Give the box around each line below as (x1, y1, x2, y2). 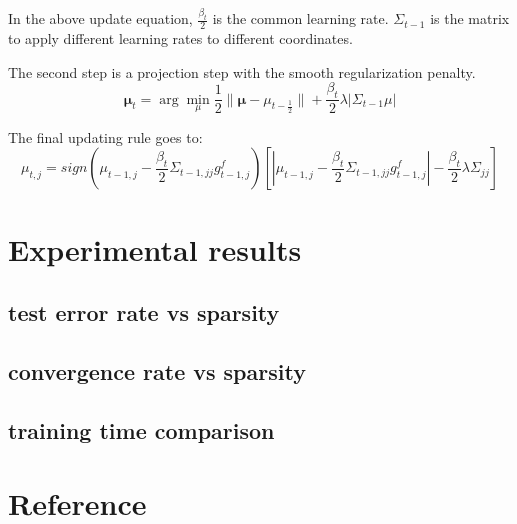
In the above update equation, (8, 8, 193, 29)
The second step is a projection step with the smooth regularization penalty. (8, 61, 476, 82)
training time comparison (8, 414, 275, 445)
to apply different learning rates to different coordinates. (8, 28, 353, 49)
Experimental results (8, 228, 302, 269)
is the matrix (430, 8, 510, 29)
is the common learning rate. (212, 8, 389, 29)
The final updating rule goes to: (8, 126, 203, 147)
